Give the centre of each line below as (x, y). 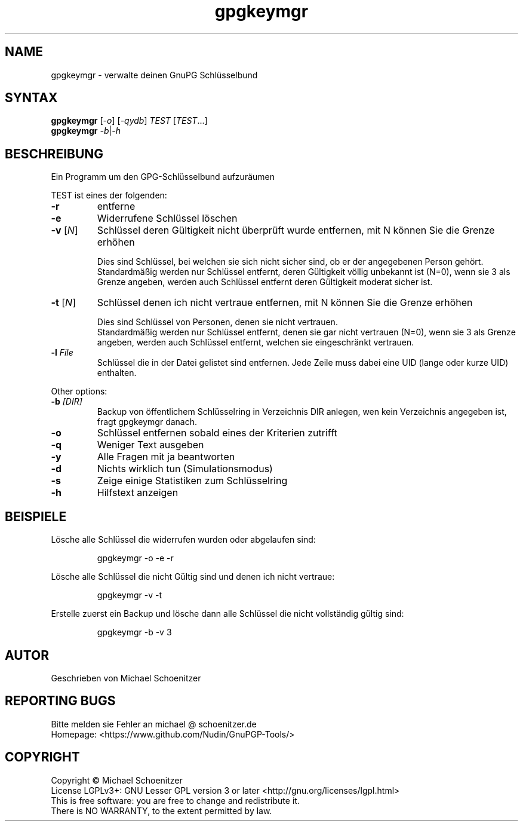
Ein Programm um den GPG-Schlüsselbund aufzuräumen (163, 177)
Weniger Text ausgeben (150, 445)
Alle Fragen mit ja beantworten (166, 457)
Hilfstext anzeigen (138, 493)
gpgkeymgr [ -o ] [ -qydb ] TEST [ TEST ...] (129, 121)
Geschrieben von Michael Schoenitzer (126, 678)
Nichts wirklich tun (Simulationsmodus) (185, 469)
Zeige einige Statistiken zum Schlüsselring (192, 481)
